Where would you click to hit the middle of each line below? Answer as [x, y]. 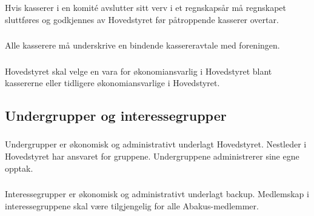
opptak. [19, 168]
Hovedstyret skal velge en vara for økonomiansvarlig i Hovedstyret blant [139, 71]
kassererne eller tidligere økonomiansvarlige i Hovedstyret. [112, 83]
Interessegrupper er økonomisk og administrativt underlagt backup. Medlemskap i [157, 194]
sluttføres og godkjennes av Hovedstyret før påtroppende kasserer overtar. [142, 19]
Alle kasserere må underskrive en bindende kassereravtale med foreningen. [142, 45]
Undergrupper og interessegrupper [116, 116]
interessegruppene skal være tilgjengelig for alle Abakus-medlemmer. [132, 205]
